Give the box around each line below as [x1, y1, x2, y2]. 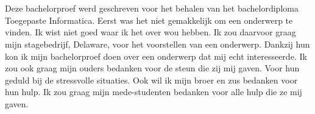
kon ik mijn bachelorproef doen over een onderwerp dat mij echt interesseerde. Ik [5, 49, 307, 62]
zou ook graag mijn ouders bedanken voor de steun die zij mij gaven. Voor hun [5, 62, 300, 74]
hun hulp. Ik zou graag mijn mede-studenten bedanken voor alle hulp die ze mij [5, 85, 302, 98]
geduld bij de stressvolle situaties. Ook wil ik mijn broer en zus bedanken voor [5, 73, 298, 86]
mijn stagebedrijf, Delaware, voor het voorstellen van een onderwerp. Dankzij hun [5, 37, 310, 50]
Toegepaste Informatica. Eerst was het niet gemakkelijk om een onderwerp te [5, 13, 293, 26]
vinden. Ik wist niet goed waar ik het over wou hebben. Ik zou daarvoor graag [5, 26, 296, 38]
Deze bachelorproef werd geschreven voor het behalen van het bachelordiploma [5, 2, 299, 15]
